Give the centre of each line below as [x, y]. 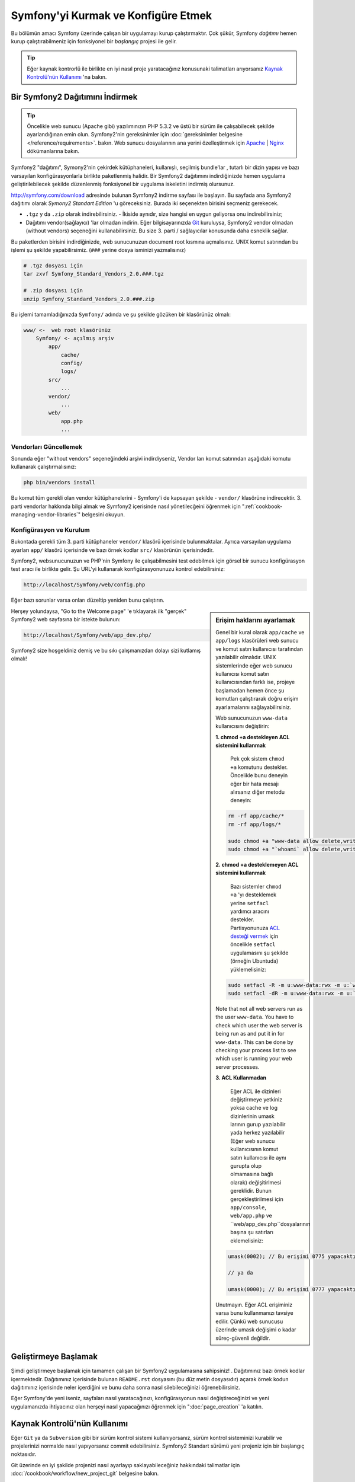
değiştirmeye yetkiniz [256, 1099]
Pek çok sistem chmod [257, 759]
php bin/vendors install [59, 483]
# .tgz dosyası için [53, 266]
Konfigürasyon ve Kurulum [50, 529]
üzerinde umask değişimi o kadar [256, 1330]
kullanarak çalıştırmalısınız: [44, 467]
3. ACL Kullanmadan [241, 1078]
